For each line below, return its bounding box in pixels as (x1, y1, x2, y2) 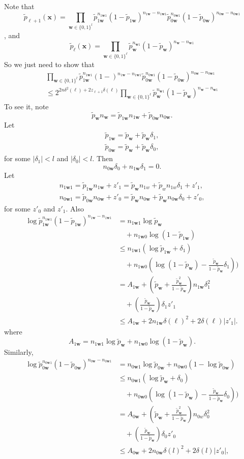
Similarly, (4, 347, 34, 357)
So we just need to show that (4, 58, 95, 69)
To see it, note (4, 101, 49, 111)
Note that (4, 1, 35, 11)
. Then (92, 153, 113, 164)
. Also (66, 203, 84, 213)
